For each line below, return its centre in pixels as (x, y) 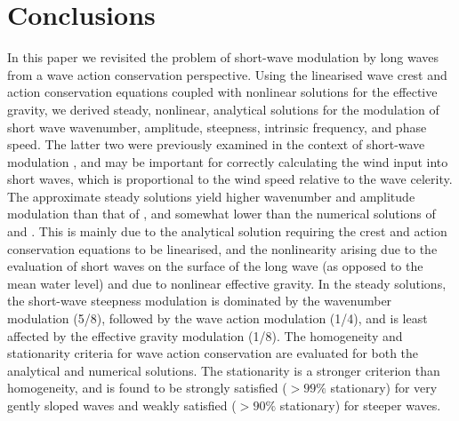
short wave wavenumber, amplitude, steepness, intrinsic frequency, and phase (217, 127)
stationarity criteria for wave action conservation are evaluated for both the (213, 353)
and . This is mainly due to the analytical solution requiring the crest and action (227, 231)
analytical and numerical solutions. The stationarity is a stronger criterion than (224, 370)
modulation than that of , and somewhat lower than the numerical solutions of (221, 214)
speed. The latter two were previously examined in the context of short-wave (216, 144)
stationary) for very (384, 388)
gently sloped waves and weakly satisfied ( (122, 405)
